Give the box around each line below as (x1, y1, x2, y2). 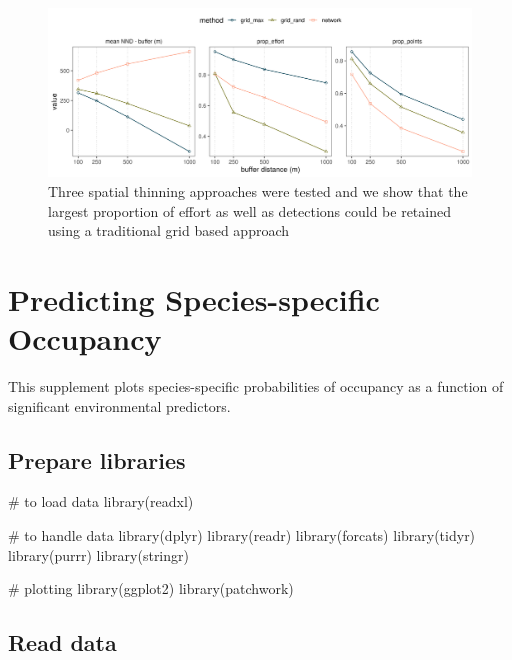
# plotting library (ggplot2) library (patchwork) (8, 578, 294, 599)
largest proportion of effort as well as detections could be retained (48, 200, 451, 221)
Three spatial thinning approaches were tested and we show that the (48, 180, 468, 201)
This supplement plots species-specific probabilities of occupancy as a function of (8, 376, 504, 397)
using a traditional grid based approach (48, 220, 290, 241)
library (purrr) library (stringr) (8, 544, 189, 565)
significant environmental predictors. (8, 395, 231, 416)
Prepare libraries (8, 444, 186, 475)
